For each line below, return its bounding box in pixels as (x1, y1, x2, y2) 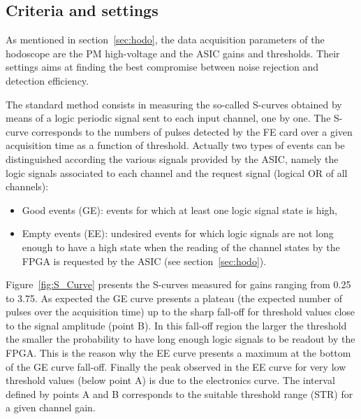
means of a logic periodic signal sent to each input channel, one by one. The (6, 111, 331, 125)
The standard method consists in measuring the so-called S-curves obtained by (6, 97, 342, 111)
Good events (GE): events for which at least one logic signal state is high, (22, 202, 337, 217)
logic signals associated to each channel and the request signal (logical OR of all (6, 165, 348, 180)
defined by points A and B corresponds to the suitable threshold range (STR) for (6, 386, 353, 401)
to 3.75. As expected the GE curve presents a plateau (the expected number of (6, 290, 343, 305)
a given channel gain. (6, 400, 96, 415)
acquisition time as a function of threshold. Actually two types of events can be (6, 138, 345, 152)
